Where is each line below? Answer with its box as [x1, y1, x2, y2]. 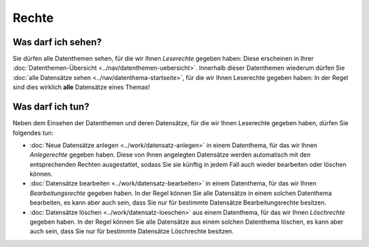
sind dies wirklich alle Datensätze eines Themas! [12, 83, 150, 92]
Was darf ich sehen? [12, 36, 102, 48]
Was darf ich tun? [12, 101, 90, 113]
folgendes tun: [12, 129, 54, 137]
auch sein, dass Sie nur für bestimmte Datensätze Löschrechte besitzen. [29, 227, 234, 235]
